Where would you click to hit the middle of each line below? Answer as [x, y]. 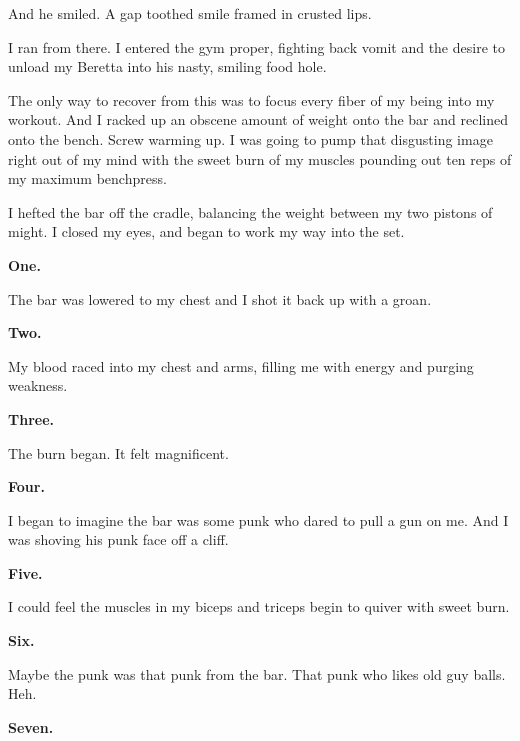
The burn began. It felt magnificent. [118, 452]
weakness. [38, 385]
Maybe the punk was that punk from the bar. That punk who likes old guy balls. [257, 673]
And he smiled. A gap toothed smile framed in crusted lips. [190, 13]
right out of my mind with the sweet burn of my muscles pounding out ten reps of [260, 158]
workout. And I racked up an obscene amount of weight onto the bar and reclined [258, 119]
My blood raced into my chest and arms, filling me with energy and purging [241, 365]
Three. [31, 418]
